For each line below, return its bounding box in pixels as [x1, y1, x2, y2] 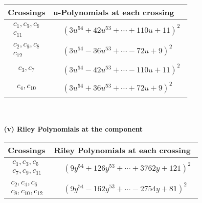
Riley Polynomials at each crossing [54, 144, 191, 156]
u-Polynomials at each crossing [53, 6, 174, 18]
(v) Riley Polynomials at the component [4, 124, 143, 134]
